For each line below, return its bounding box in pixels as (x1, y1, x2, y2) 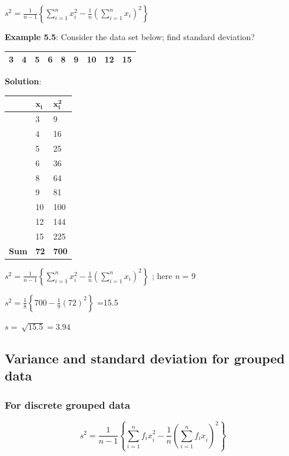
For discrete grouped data (5, 397, 131, 412)
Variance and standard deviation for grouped (5, 349, 285, 367)
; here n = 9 (152, 269, 196, 281)
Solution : (5, 75, 42, 87)
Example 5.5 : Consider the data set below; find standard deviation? (5, 31, 255, 42)
